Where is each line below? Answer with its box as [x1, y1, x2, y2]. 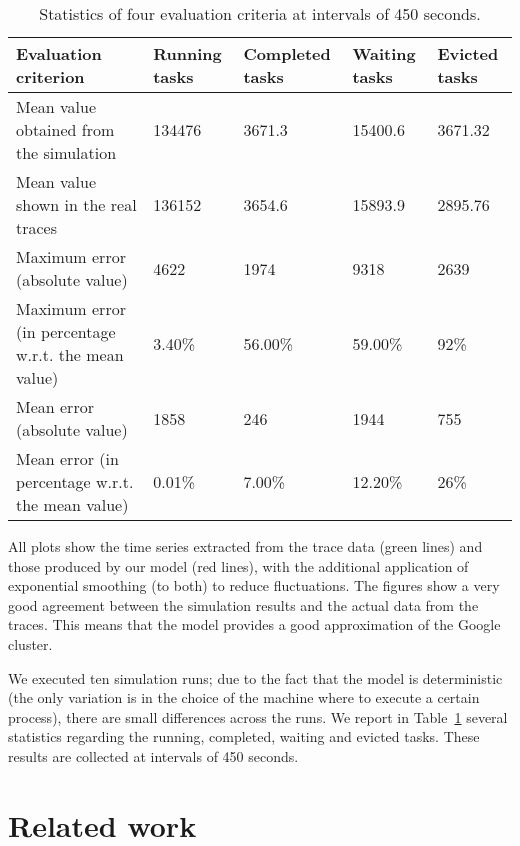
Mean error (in [16, 447, 119, 470]
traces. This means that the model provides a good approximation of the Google [8, 614, 501, 635]
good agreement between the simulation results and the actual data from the [8, 594, 479, 615]
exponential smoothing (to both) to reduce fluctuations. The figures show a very [8, 575, 500, 596]
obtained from [16, 118, 115, 141]
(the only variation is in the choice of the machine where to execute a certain [8, 687, 480, 708]
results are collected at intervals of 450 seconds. [8, 745, 299, 766]
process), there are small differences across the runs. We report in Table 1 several [8, 706, 508, 727]
